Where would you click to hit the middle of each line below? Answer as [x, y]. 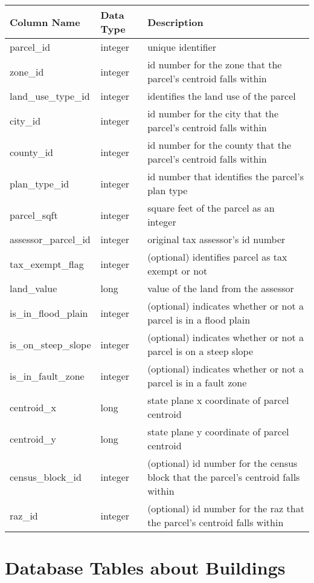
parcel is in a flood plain [199, 320]
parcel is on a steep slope [200, 351]
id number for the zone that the [215, 64]
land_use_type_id [50, 96]
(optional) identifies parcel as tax [217, 257]
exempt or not [178, 271]
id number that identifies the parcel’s [226, 176]
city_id [25, 120]
